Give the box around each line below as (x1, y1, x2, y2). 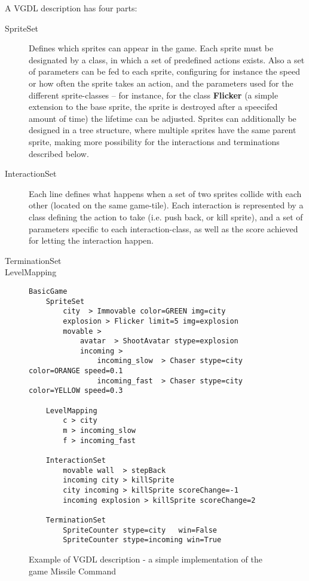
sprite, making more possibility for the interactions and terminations (29, 135, 280, 147)
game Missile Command (29, 564, 116, 577)
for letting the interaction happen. (29, 234, 154, 247)
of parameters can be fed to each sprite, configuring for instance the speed (29, 65, 300, 78)
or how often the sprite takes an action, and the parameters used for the (29, 76, 293, 89)
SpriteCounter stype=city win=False (63, 525, 217, 534)
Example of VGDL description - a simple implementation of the (29, 552, 262, 565)
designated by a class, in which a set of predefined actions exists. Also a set (29, 53, 305, 66)
